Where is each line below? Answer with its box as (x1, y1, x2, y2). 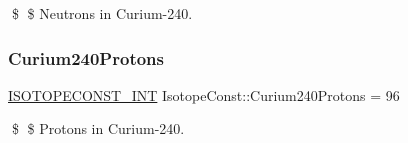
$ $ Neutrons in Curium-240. (11, 3, 193, 23)
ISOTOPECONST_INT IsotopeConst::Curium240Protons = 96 (8, 84, 400, 105)
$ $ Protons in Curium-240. (11, 118, 185, 139)
